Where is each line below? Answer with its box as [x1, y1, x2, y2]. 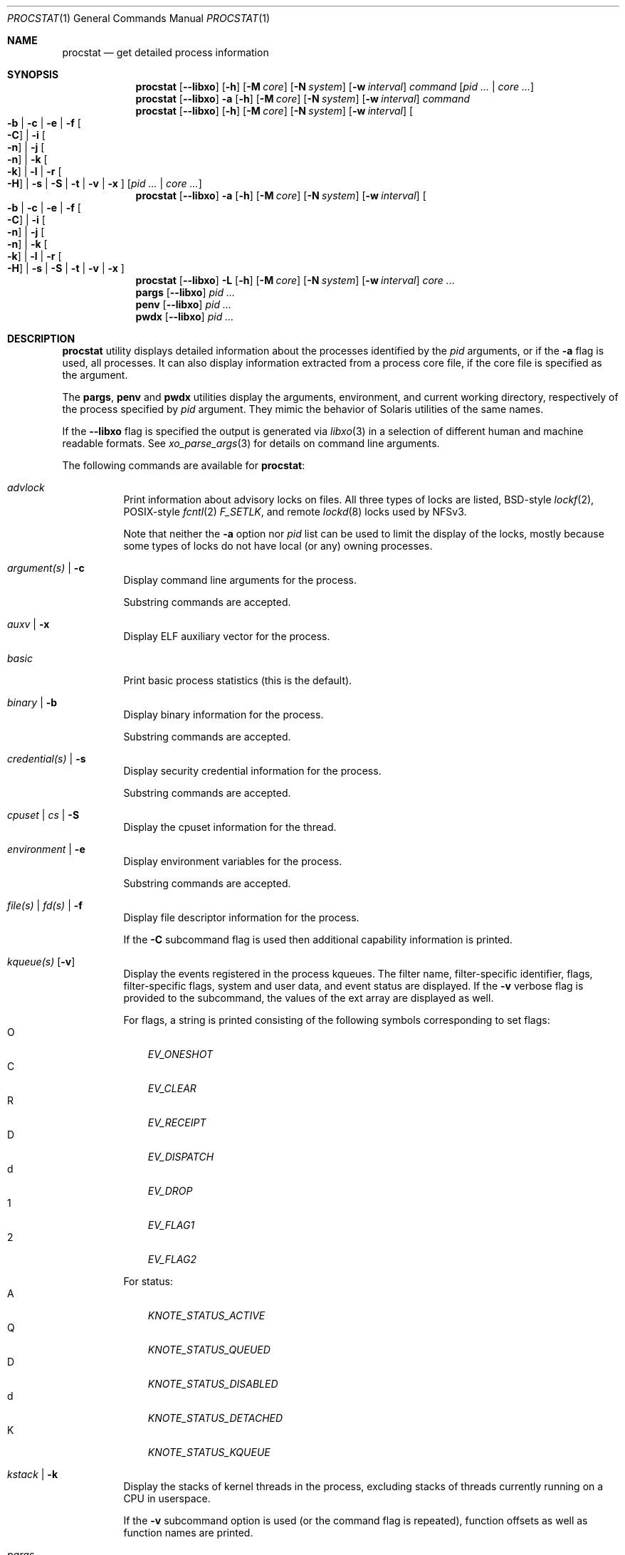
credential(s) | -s [7, 753, 86, 765]
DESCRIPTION [7, 333, 75, 345]
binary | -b [7, 696, 58, 708]
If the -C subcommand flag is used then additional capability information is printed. [123, 933, 513, 946]
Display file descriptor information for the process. [123, 911, 359, 923]
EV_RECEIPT [147, 1116, 206, 1129]
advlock [7, 481, 45, 493]
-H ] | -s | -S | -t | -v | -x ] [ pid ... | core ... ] [7, 177, 202, 189]
